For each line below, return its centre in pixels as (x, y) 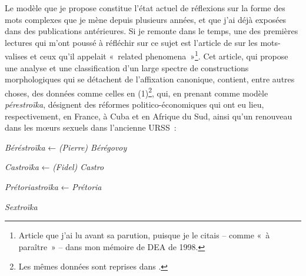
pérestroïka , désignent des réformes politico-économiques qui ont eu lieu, (134, 104)
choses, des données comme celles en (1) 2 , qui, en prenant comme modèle (137, 92)
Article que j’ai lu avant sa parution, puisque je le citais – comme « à (144, 235)
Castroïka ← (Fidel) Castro (54, 167)
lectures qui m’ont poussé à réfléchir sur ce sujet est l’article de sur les (131, 42)
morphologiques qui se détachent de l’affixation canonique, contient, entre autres (150, 79)
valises (16, 56)
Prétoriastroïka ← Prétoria (53, 187)
